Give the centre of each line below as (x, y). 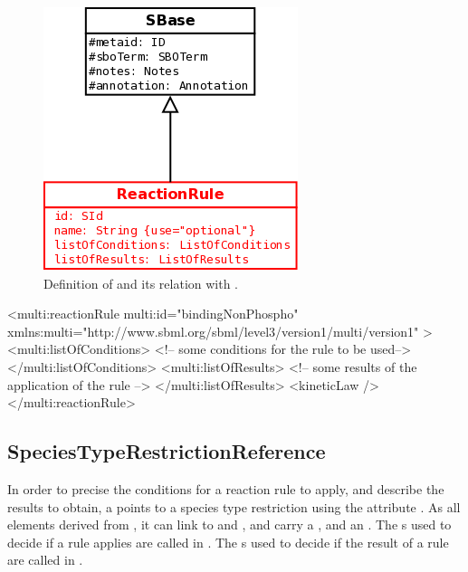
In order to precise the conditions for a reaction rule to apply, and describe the (226, 488)
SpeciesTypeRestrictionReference (167, 451)
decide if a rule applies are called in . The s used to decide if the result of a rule (228, 542)
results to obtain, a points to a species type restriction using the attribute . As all (234, 506)
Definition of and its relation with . (141, 283)
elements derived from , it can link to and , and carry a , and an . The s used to (229, 524)
